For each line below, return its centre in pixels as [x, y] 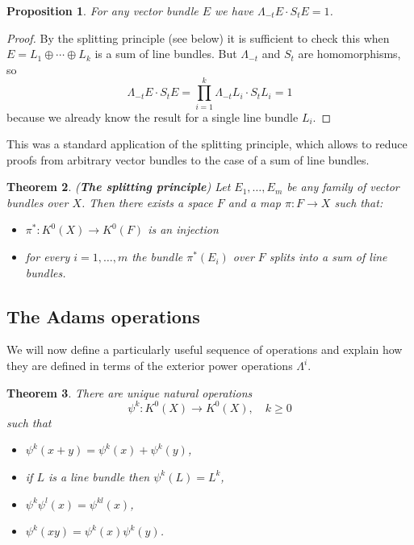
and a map [254, 202]
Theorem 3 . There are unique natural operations [130, 392]
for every [48, 257]
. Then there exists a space [147, 202]
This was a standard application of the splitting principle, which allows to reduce [207, 144]
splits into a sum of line [328, 257]
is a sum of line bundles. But [166, 54]
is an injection [183, 229]
